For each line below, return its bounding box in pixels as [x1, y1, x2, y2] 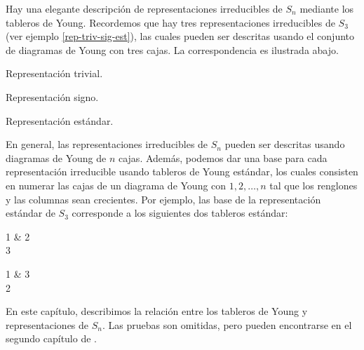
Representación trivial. [6, 66, 103, 81]
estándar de [6, 206, 55, 220]
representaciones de [6, 317, 89, 332]
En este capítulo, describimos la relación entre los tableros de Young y [6, 304, 308, 318]
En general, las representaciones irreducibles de [6, 137, 208, 152]
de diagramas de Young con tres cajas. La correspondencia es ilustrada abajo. [6, 42, 339, 57]
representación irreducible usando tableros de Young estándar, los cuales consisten [6, 164, 358, 179]
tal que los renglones [269, 177, 358, 192]
